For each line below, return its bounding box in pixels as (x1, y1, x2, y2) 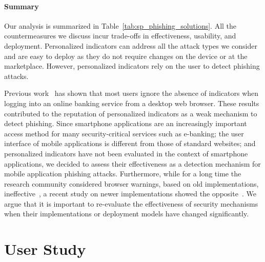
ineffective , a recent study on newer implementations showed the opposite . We (4, 188, 256, 199)
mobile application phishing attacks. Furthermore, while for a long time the (4, 168, 241, 179)
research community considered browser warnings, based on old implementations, (4, 178, 259, 189)
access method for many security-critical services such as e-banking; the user (4, 128, 244, 138)
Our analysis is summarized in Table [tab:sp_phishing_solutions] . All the (4, 20, 237, 31)
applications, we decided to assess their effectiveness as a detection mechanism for (4, 158, 261, 169)
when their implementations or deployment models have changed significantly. (4, 208, 249, 219)
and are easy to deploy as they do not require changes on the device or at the (4, 50, 248, 61)
